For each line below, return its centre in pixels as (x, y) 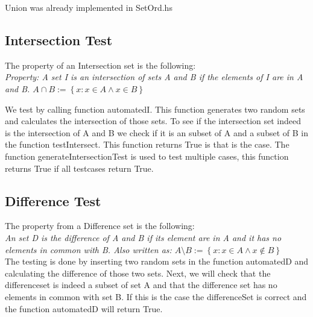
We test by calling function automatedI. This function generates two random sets (155, 109)
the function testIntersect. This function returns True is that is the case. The (147, 144)
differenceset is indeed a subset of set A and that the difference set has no (141, 285)
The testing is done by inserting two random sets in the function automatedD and (157, 261)
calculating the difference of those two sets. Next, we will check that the (138, 273)
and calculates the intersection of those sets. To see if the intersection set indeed (153, 121)
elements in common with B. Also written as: (88, 249)
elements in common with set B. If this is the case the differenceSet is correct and (156, 296)
